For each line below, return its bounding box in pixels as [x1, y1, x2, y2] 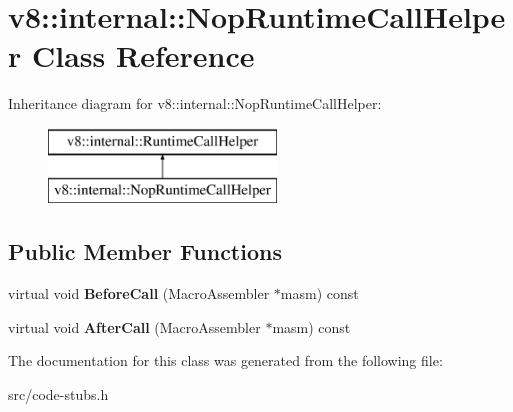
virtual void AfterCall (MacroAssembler [8, 316, 261, 337]
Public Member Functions [8, 236, 282, 267]
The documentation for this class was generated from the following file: [8, 350, 443, 371]
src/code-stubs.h [8, 384, 109, 405]
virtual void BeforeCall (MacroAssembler [8, 283, 270, 304]
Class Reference [31, 35, 255, 76]
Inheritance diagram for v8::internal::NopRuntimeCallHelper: [8, 93, 382, 114]
